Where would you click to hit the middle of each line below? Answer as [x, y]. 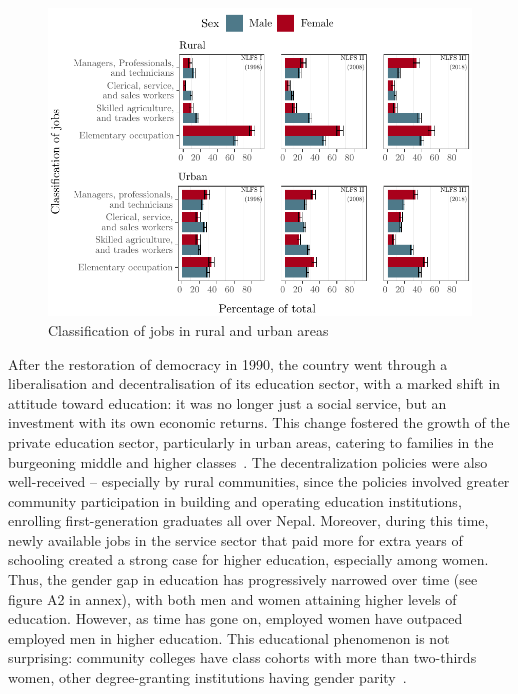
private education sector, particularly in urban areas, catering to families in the [251, 441]
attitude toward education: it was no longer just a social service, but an [227, 402]
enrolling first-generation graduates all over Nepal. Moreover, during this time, [248, 520]
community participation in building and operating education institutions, [235, 500]
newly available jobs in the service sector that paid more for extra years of [235, 539]
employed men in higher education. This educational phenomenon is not [229, 637]
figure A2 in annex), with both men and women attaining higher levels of [232, 598]
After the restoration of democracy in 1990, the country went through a [228, 363]
